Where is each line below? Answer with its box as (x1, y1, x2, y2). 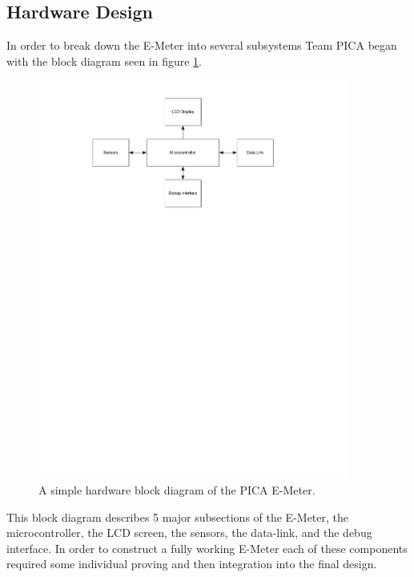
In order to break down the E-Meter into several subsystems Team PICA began (6, 37, 397, 54)
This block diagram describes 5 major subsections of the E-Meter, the (6, 508, 349, 525)
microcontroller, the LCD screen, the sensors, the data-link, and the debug (6, 524, 372, 541)
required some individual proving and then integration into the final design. (6, 555, 377, 572)
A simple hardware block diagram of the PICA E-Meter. (38, 482, 316, 498)
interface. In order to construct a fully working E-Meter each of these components (6, 539, 408, 556)
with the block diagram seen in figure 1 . (6, 52, 203, 69)
